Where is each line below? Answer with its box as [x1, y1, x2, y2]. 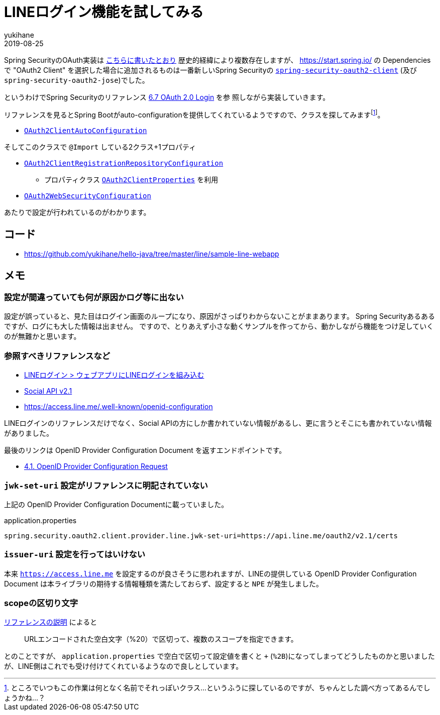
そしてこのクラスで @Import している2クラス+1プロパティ [4, 143, 196, 152]
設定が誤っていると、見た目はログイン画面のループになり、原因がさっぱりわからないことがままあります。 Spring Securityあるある [4, 312, 435, 321]
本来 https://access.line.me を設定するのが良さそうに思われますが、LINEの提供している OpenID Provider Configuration [4, 569, 417, 578]
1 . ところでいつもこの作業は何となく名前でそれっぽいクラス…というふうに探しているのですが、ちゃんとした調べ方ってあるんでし [4, 683, 430, 692]
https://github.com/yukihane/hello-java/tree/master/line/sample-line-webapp [24, 250, 279, 259]
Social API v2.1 [24, 387, 72, 396]
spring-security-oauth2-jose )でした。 [4, 75, 149, 84]
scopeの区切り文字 [4, 598, 78, 609]
